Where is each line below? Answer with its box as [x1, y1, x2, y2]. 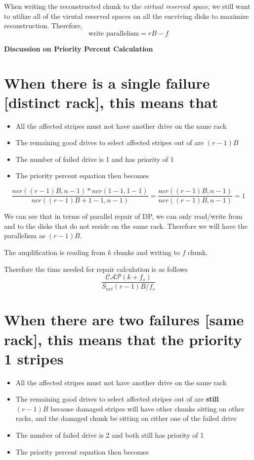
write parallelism [88, 30, 139, 37]
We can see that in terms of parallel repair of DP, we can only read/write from [4, 211, 243, 221]
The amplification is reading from [4, 247, 106, 257]
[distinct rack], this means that [4, 92, 218, 112]
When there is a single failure [4, 72, 210, 93]
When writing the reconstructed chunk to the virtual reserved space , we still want [4, 1, 251, 11]
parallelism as [4, 230, 45, 241]
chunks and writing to [113, 247, 180, 257]
